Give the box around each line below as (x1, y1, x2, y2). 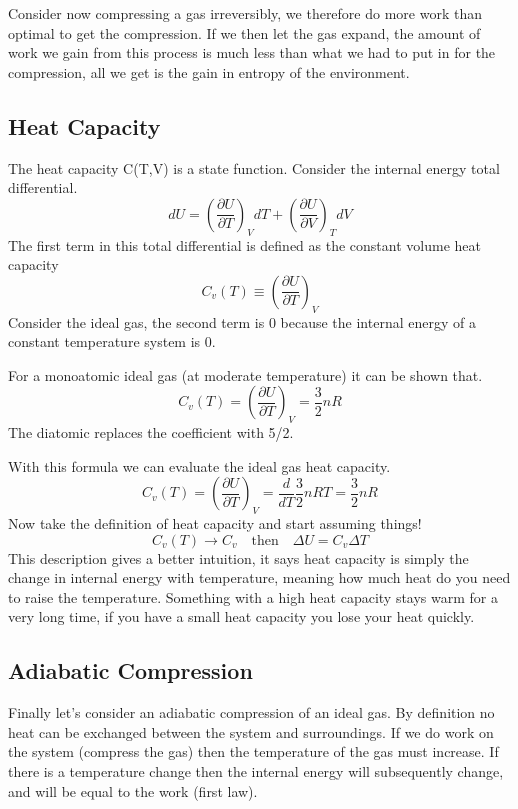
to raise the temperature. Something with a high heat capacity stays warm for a (8, 586, 499, 607)
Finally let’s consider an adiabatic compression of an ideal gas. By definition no (8, 702, 495, 723)
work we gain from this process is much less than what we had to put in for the (8, 42, 496, 63)
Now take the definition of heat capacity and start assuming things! (8, 513, 422, 534)
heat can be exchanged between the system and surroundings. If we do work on (8, 721, 494, 742)
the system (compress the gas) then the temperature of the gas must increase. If (8, 741, 499, 762)
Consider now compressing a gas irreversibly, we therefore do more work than (8, 3, 482, 23)
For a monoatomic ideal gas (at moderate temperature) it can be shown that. (8, 364, 483, 385)
